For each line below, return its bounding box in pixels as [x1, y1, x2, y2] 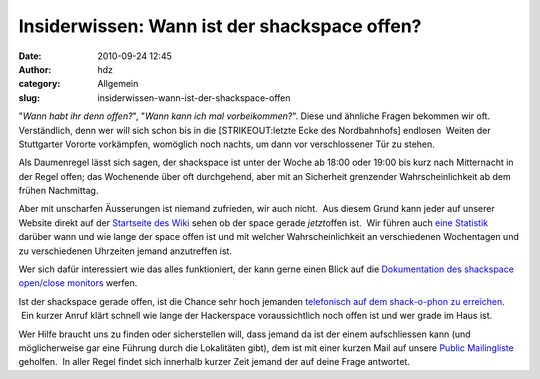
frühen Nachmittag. [18, 185, 99, 197]
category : [18, 78, 61, 90]
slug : [18, 91, 40, 104]
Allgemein [97, 78, 139, 90]
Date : [18, 50, 42, 62]
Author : [18, 63, 52, 75]
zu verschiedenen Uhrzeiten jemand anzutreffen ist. [18, 245, 232, 257]
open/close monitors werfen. [18, 277, 138, 289]
